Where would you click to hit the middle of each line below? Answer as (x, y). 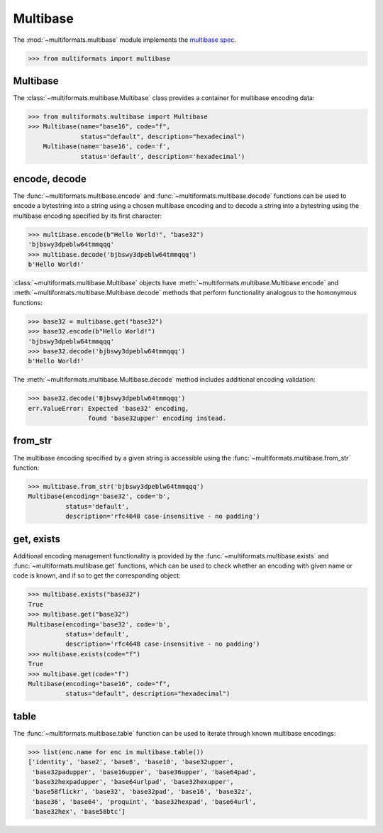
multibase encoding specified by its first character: (88, 216)
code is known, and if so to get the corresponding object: (97, 575)
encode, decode (50, 178)
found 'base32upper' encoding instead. (157, 418)
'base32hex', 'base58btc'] (79, 812)
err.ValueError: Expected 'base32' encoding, (109, 408)
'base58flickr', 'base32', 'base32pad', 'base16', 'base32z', (143, 792)
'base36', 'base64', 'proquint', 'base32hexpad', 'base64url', (144, 801)
